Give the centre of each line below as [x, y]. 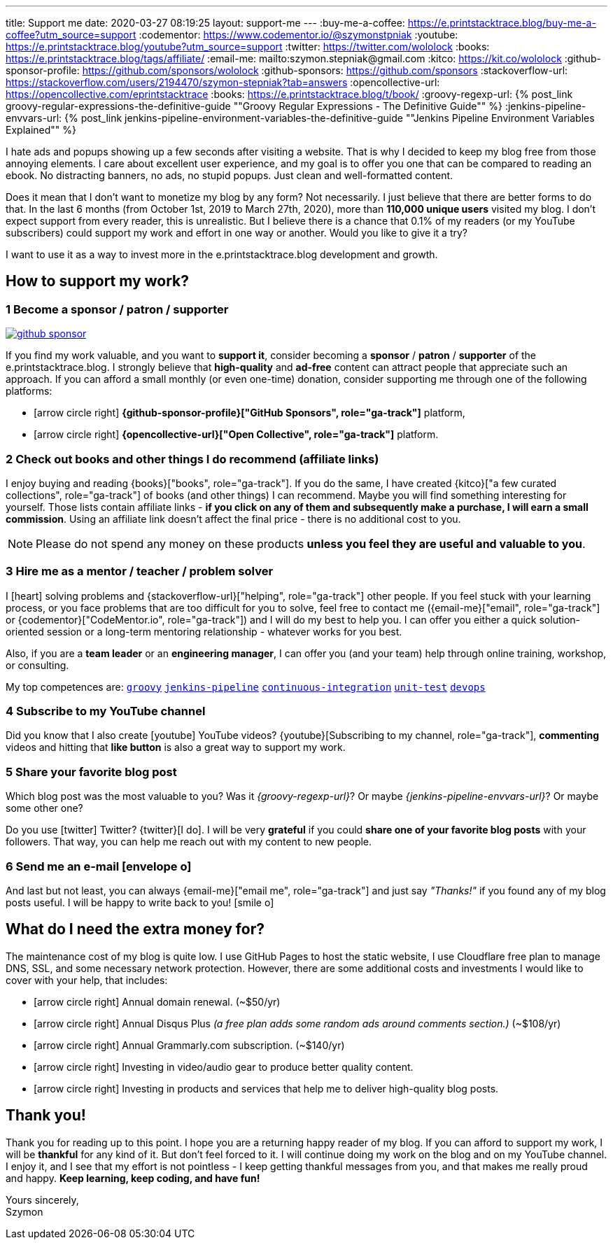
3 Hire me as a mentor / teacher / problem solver [140, 571]
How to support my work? [97, 281]
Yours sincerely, [42, 1200]
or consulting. [37, 665]
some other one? [44, 808]
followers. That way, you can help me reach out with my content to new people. [189, 842]
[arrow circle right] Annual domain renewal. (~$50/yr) [157, 1001]
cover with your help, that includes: [87, 980]
